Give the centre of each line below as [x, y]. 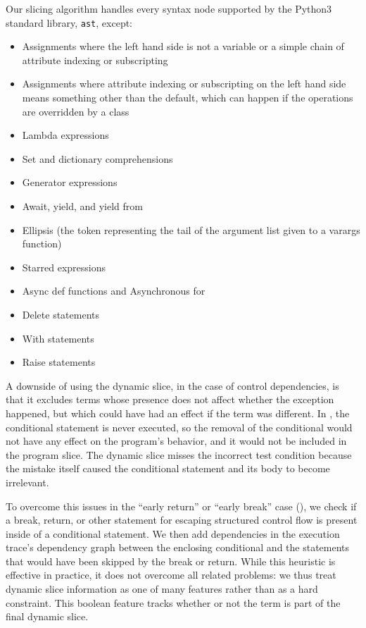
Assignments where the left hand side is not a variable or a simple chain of [183, 46]
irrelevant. [27, 482]
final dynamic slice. [47, 616]
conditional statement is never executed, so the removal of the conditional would [179, 427]
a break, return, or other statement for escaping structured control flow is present [182, 520]
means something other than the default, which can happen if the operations [188, 98]
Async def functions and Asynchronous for [114, 291]
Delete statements [61, 314]
